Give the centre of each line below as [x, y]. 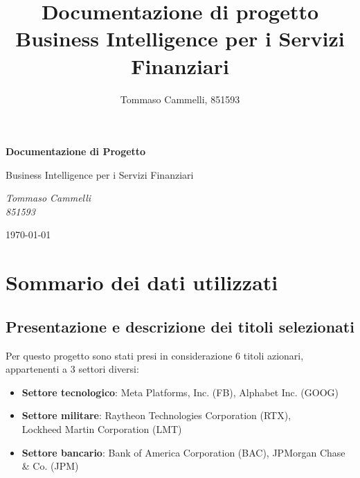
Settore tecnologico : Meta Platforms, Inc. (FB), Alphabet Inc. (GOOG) [180, 392]
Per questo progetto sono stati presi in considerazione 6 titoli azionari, [155, 355]
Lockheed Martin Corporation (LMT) [102, 429]
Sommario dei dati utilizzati [142, 282]
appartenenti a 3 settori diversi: [72, 369]
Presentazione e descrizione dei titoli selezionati [180, 326]
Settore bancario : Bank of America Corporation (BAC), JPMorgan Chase [183, 452]
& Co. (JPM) [50, 466]
